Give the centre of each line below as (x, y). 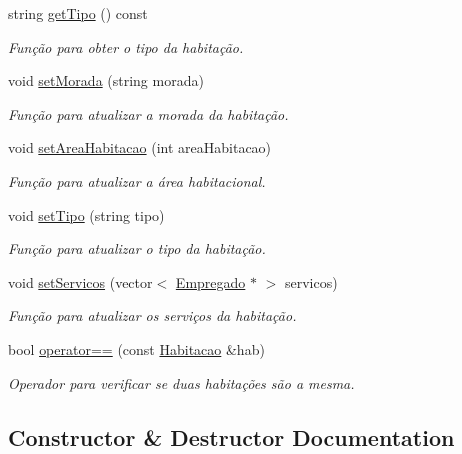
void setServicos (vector (80, 281)
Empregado (210, 281)
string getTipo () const (78, 13)
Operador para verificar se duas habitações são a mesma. (181, 382)
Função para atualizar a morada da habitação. (148, 113)
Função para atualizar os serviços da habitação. (152, 315)
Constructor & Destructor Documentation (231, 436)
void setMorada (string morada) (106, 80)
